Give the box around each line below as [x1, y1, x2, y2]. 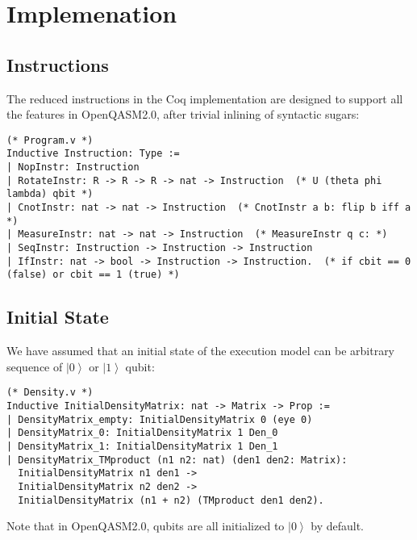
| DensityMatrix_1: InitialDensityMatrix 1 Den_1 [6, 441, 278, 452]
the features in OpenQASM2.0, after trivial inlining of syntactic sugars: [6, 106, 360, 123]
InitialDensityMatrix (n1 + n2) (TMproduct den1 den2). [18, 494, 324, 506]
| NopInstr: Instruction [6, 161, 140, 174]
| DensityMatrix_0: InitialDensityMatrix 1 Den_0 [6, 427, 278, 439]
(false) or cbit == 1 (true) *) [6, 269, 180, 281]
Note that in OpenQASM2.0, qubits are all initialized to [6, 517, 285, 534]
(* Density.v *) [6, 387, 94, 399]
